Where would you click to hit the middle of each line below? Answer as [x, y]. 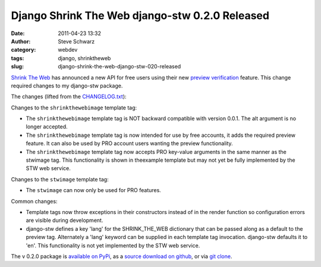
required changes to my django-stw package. [67, 86]
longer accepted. [47, 127]
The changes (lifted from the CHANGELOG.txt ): [69, 97]
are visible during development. [64, 221]
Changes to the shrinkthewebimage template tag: [74, 108]
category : [23, 50]
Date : [18, 33]
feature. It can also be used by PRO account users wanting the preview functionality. [129, 143]
